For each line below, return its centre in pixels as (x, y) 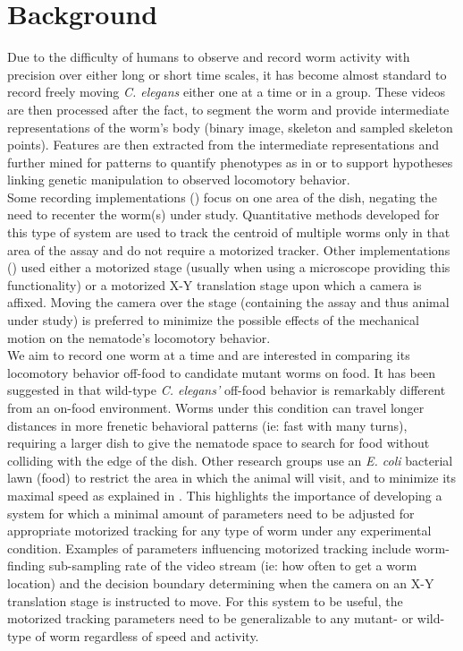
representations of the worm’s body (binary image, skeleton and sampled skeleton (230, 127)
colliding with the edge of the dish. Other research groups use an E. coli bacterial (230, 460)
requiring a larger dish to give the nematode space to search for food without (219, 443)
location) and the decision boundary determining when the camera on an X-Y (221, 582)
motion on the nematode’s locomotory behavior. (139, 337)
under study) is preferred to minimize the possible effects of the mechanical (213, 320)
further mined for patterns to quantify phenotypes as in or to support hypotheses (230, 162)
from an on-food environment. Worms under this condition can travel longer (216, 407)
